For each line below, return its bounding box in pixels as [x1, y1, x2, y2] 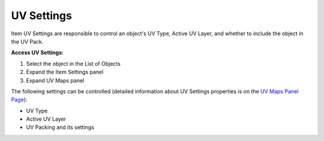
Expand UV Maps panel [26, 76, 85, 84]
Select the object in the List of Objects [26, 60, 121, 67]
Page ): [11, 96, 28, 103]
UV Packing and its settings [26, 124, 94, 131]
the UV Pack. [11, 38, 44, 45]
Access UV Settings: [11, 49, 64, 56]
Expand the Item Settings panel [26, 69, 104, 76]
